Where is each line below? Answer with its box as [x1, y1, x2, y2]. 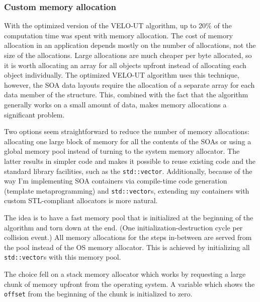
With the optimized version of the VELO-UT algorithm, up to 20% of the [4, 20, 232, 31]
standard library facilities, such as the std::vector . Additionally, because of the [4, 165, 252, 176]
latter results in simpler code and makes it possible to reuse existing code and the [4, 155, 256, 166]
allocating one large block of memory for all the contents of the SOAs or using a [4, 136, 251, 146]
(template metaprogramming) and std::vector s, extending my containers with [4, 185, 249, 196]
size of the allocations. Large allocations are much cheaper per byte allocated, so [4, 50, 252, 60]
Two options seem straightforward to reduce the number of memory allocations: [4, 126, 249, 137]
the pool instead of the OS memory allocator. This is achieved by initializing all [4, 241, 250, 252]
